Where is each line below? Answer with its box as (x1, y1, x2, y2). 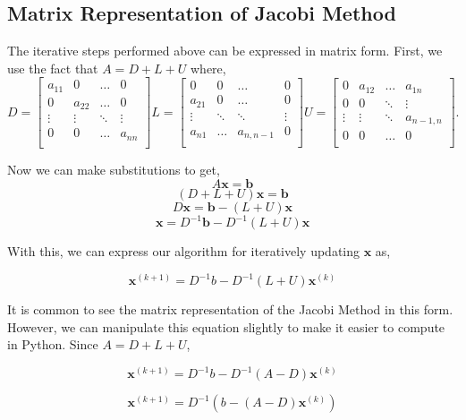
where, (191, 58, 226, 77)
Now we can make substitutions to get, (7, 159, 220, 178)
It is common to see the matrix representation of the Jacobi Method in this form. (7, 300, 453, 319)
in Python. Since (7, 335, 98, 354)
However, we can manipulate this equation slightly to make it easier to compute (7, 317, 445, 336)
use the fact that (7, 58, 98, 77)
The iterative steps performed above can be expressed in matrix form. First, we (7, 41, 443, 60)
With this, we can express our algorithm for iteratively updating (7, 242, 360, 261)
